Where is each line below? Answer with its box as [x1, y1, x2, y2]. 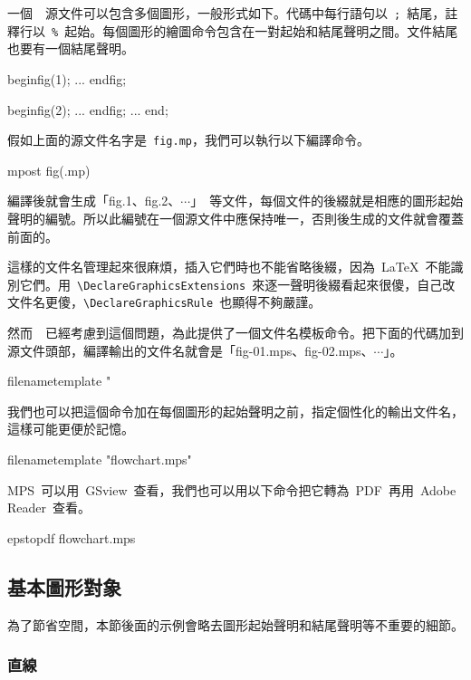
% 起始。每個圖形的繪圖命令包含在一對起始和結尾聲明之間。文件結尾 [52, 21, 458, 40]
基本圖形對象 [7, 572, 121, 600]
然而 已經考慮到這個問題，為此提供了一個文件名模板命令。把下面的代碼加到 [7, 323, 464, 342]
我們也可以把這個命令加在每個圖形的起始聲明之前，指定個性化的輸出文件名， [7, 401, 464, 420]
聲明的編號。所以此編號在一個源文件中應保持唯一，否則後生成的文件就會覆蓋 [7, 208, 464, 227]
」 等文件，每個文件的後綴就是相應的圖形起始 [190, 191, 464, 210]
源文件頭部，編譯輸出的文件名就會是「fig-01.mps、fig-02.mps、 [7, 340, 374, 359]
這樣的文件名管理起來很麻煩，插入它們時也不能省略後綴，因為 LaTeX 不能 [7, 257, 451, 276]
